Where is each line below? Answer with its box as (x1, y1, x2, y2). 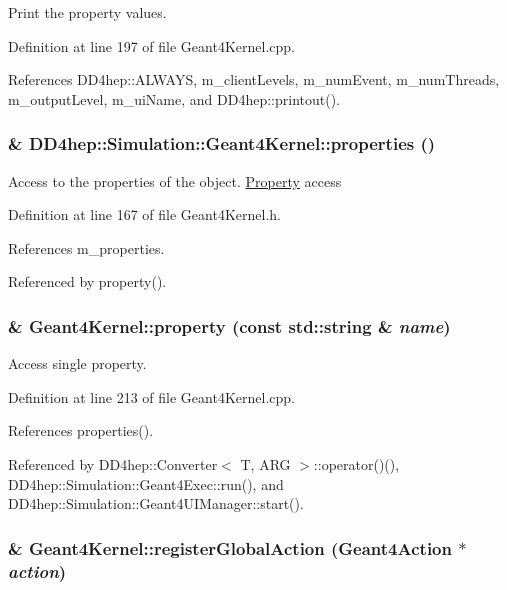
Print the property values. (8, 2, 167, 22)
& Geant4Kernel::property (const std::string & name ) (8, 313, 451, 338)
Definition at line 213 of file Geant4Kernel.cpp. (8, 386, 295, 407)
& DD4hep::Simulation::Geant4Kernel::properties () (8, 131, 436, 156)
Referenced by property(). (8, 271, 167, 292)
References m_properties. (8, 237, 165, 258)
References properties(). (8, 420, 154, 441)
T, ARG (240, 453, 291, 474)
